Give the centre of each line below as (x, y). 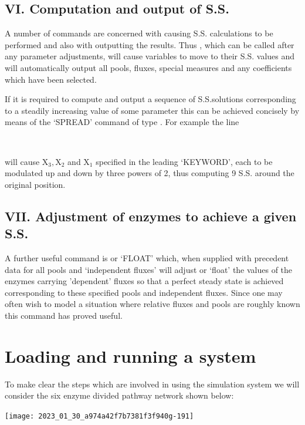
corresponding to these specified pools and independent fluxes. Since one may (144, 292)
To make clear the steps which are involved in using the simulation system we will (152, 384)
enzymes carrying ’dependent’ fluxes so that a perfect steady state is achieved (144, 281)
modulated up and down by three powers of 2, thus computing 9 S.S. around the (150, 173)
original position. (35, 184)
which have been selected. (51, 79)
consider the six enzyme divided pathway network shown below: (119, 395)
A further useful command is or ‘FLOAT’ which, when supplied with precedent (147, 257)
